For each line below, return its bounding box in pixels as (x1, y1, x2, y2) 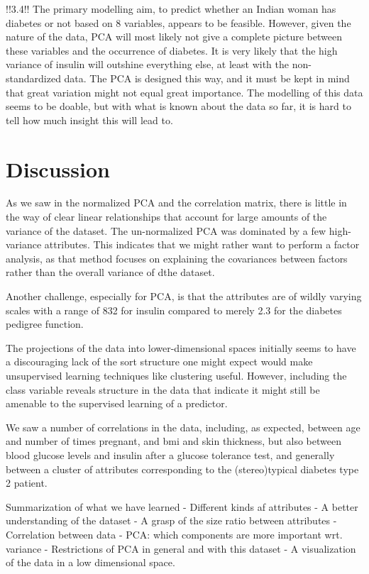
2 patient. (6, 475, 48, 490)
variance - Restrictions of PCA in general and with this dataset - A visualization (6, 541, 356, 556)
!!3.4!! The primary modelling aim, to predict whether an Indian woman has (6, 1, 336, 16)
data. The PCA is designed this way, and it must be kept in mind (64, 70, 350, 85)
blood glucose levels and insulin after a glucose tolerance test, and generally (6, 447, 335, 462)
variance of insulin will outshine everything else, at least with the (6, 57, 289, 72)
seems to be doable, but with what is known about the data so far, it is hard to (6, 99, 351, 114)
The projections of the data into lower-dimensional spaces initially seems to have (6, 340, 356, 355)
